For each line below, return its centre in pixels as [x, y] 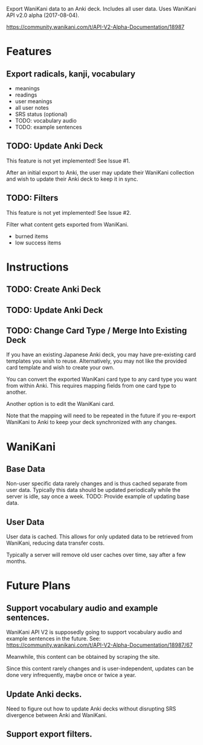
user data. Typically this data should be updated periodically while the [93, 490]
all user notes [32, 108]
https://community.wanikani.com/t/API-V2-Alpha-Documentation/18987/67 [100, 645]
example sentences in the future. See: [53, 639]
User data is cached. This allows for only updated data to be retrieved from [100, 537]
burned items [31, 236]
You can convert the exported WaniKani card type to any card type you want [101, 379]
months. [17, 561]
